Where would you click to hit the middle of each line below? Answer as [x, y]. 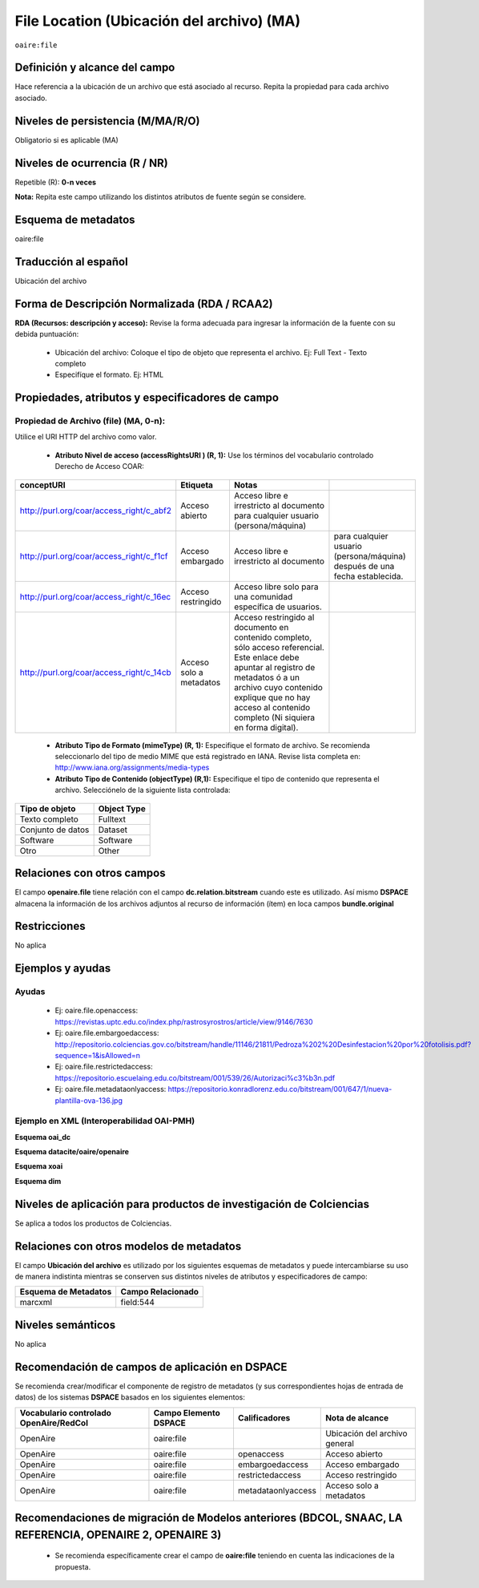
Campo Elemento [187, 1412]
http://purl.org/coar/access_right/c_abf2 [96, 511]
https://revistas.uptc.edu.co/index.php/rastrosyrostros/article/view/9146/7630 [184, 1021]
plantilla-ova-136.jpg [89, 1100]
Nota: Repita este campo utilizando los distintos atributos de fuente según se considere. [161, 197]
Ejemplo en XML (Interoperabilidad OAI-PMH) [105, 1121]
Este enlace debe [266, 657]
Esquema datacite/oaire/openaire [72, 1152]
